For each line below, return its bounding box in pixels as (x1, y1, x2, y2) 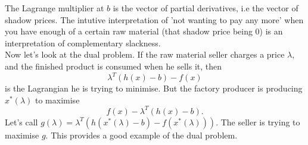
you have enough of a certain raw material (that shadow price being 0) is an (5, 25, 283, 37)
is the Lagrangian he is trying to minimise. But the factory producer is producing (5, 82, 303, 94)
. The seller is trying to (216, 115, 300, 128)
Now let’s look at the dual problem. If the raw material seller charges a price (5, 48, 285, 61)
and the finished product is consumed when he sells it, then (5, 59, 222, 72)
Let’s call (5, 115, 38, 128)
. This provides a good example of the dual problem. (45, 128, 238, 141)
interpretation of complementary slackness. (5, 36, 161, 49)
